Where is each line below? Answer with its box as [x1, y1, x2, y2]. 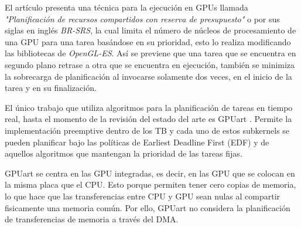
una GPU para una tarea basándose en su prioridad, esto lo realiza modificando [5, 35, 291, 48]
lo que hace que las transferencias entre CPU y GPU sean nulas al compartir [5, 189, 281, 202]
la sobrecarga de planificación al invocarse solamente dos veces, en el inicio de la [5, 70, 292, 82]
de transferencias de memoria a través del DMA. [5, 213, 179, 225]
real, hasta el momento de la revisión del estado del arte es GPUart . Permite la [5, 113, 292, 125]
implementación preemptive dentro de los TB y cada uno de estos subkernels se [5, 124, 290, 136]
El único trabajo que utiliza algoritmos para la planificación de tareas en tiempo [5, 101, 293, 113]
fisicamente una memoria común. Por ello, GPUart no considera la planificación [5, 201, 290, 214]
